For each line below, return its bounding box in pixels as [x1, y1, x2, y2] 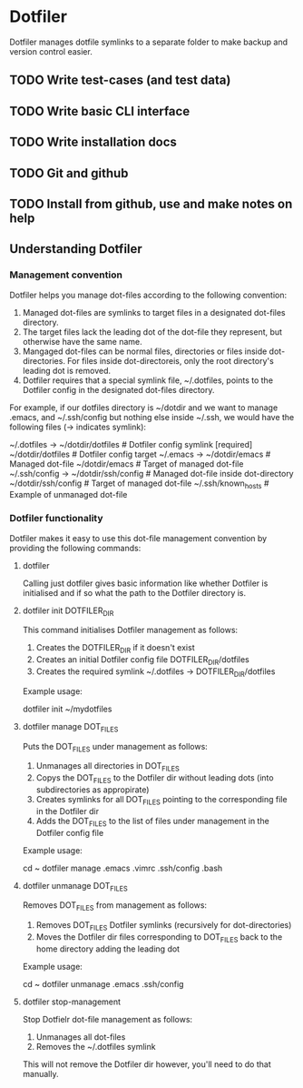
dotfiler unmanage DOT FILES [22, 880, 129, 893]
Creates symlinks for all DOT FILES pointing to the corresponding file [35, 794, 288, 807]
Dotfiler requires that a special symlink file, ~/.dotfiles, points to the [22, 375, 274, 386]
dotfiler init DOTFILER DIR [22, 605, 114, 618]
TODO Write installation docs [9, 135, 177, 150]
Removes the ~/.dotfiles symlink [35, 1041, 156, 1052]
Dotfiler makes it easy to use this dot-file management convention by [9, 532, 268, 543]
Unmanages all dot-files [35, 1031, 126, 1043]
